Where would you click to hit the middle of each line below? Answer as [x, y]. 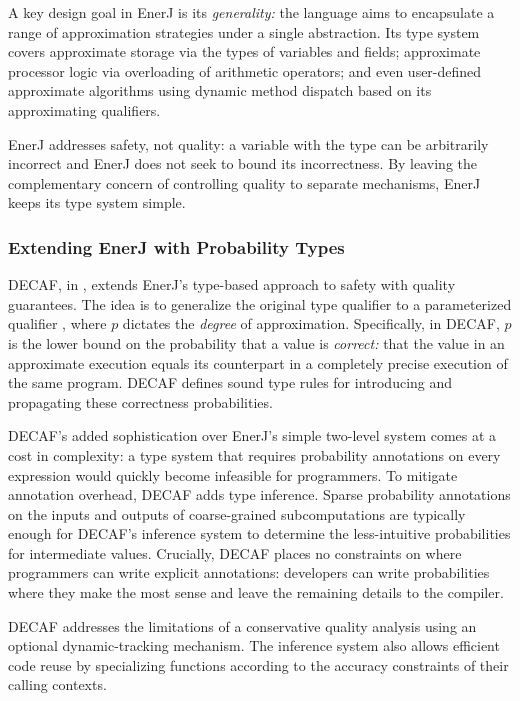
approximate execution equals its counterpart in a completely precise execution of [258, 362]
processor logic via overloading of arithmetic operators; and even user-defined [245, 70]
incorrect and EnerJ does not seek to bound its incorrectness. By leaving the [242, 163]
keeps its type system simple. [97, 202]
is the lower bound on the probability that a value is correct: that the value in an [256, 342]
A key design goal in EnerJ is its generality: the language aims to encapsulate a [251, 12]
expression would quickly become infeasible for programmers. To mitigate [233, 474]
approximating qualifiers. [84, 109]
